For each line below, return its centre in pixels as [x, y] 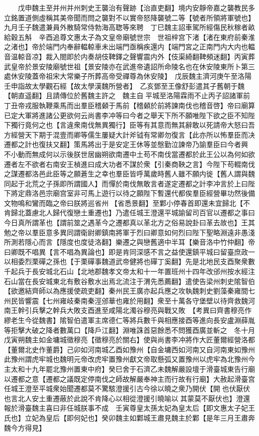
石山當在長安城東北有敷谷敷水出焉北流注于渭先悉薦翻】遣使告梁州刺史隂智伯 [129, 281]
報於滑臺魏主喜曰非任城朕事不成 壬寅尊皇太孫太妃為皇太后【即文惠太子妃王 [129, 408]
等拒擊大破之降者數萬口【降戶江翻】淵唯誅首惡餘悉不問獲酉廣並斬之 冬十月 [129, 330]
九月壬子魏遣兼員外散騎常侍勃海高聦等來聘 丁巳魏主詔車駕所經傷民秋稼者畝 [129, 27]
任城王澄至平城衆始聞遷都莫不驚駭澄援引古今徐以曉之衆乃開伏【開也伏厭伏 [127, 388]
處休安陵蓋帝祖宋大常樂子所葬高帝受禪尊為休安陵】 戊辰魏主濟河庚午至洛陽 [128, 76]
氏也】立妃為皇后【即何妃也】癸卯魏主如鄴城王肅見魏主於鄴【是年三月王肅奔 [129, 417]
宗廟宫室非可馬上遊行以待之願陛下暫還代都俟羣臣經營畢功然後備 [150, 193]
